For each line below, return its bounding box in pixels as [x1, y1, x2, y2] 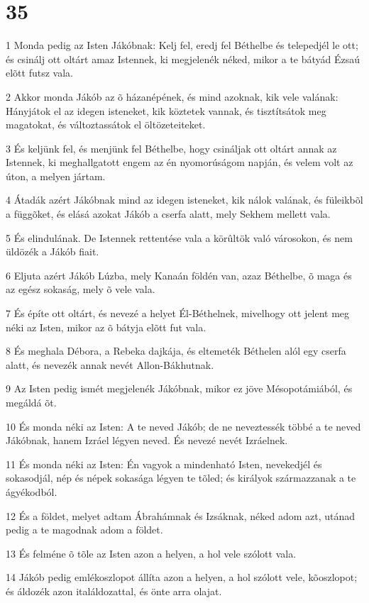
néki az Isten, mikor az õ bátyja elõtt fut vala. [6, 319, 206, 334]
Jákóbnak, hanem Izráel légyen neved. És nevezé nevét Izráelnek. [6, 433, 288, 448]
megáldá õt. [6, 395, 57, 409]
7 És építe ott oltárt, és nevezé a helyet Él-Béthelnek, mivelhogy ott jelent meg [6, 306, 350, 321]
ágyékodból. [6, 484, 57, 499]
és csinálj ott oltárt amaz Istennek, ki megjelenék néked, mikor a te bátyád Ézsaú [6, 51, 360, 66]
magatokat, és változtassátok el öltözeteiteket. [6, 117, 206, 132]
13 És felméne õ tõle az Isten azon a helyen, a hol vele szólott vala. [6, 546, 297, 560]
